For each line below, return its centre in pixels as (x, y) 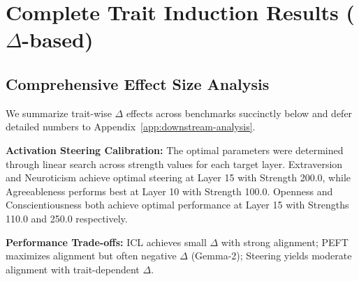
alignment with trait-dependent (73, 269)
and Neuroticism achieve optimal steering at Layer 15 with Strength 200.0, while (178, 177)
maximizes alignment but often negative (91, 256)
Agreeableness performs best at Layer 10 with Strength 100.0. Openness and (169, 191)
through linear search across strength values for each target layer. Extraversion (174, 164)
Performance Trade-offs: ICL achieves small (106, 242)
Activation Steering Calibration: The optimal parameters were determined (175, 150)
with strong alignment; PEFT (285, 242)
